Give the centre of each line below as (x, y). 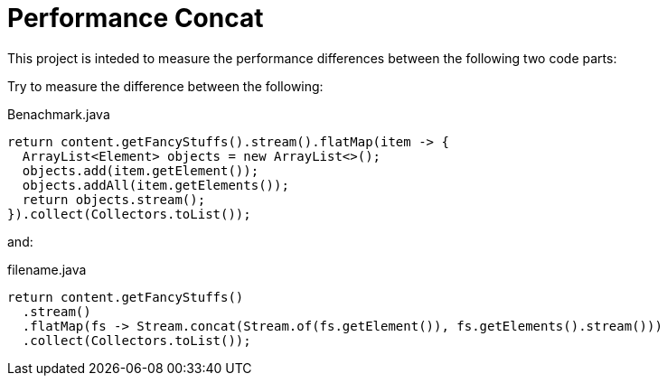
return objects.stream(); (114, 199)
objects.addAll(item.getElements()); (155, 185)
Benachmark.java (59, 114)
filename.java (47, 269)
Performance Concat (136, 18)
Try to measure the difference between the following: (165, 86)
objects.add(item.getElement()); (141, 170)
